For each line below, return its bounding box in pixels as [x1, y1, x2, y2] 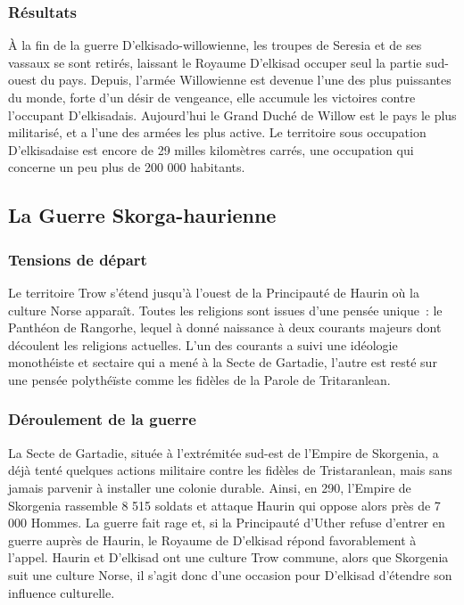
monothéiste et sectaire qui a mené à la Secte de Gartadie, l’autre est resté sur [8, 353, 437, 372]
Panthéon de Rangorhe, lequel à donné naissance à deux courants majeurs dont [8, 318, 442, 337]
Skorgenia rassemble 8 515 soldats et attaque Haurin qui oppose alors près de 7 [8, 495, 441, 514]
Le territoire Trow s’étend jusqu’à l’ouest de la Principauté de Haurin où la [8, 282, 419, 301]
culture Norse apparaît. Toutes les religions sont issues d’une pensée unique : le [8, 300, 443, 319]
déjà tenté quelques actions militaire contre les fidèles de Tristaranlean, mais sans [8, 461, 452, 479]
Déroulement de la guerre [8, 408, 196, 430]
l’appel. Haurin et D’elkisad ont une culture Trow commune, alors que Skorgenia [8, 548, 449, 567]
